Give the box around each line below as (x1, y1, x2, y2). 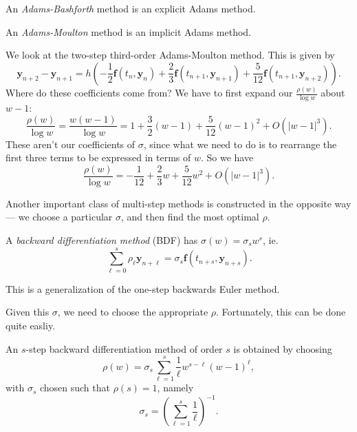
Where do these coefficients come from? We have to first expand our (6, 85, 293, 100)
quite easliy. (6, 318, 56, 332)
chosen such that (39, 380, 110, 395)
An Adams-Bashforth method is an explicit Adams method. (6, 1, 256, 15)
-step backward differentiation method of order (25, 341, 223, 356)
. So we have (200, 150, 254, 165)
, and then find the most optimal (120, 209, 259, 224)
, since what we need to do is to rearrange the (143, 136, 337, 151)
